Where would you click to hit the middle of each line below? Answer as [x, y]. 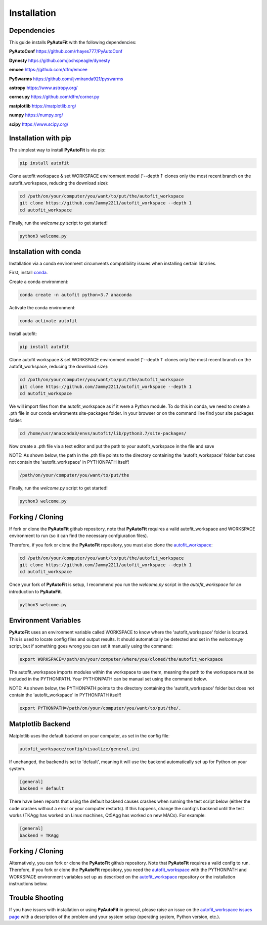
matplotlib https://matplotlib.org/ [43, 106]
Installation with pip [40, 138]
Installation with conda [45, 252]
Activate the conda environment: [43, 307]
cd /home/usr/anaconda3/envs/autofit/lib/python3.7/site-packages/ [103, 433]
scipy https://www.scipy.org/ [39, 124]
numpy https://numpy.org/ [36, 115]
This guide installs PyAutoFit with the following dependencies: [73, 43]
